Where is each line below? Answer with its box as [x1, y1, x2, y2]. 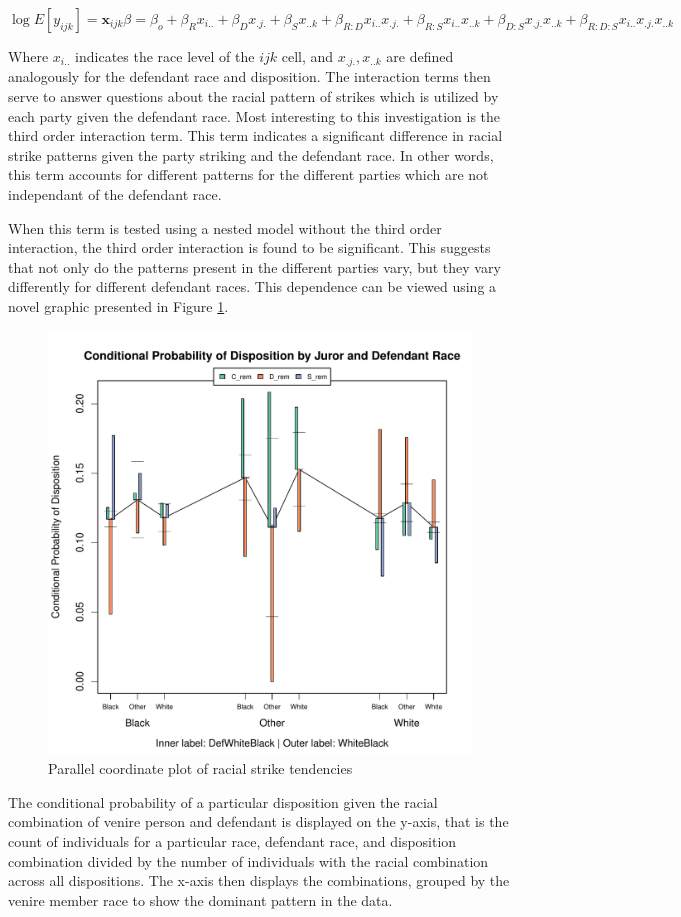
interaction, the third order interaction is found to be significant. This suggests [8, 237, 491, 258]
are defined [386, 46, 454, 66]
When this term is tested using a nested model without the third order [8, 217, 442, 238]
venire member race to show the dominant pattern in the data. [8, 889, 393, 910]
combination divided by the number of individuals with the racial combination [8, 850, 489, 871]
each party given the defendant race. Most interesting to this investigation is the [8, 105, 501, 126]
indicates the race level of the [75, 46, 255, 66]
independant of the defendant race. [8, 184, 222, 205]
